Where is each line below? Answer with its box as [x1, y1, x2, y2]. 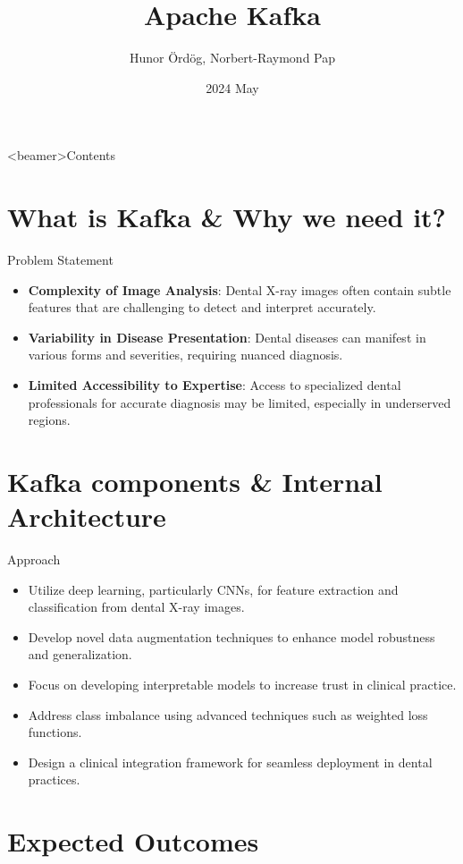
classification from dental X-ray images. [28, 597, 245, 616]
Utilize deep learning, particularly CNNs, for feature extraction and [28, 580, 399, 598]
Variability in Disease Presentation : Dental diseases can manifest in [28, 327, 426, 346]
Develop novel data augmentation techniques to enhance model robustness [28, 627, 435, 646]
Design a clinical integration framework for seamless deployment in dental [28, 752, 433, 771]
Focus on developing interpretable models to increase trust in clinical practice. [28, 675, 457, 694]
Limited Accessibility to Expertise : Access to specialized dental [28, 376, 401, 394]
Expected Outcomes [7, 823, 259, 860]
